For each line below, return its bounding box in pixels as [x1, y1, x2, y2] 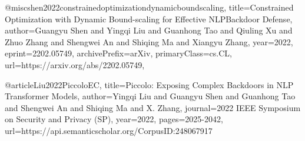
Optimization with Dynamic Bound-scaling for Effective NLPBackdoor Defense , [5, 12, 293, 25]
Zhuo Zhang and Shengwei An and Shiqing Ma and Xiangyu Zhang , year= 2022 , [5, 35, 293, 48]
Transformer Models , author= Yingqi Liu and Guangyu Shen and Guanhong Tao [5, 90, 296, 102]
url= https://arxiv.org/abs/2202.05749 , [5, 58, 145, 70]
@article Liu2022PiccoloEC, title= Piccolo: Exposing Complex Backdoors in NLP [5, 78, 294, 90]
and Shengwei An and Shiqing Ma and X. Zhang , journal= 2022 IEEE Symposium [5, 101, 301, 113]
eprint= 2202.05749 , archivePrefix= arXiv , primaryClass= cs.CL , [5, 47, 232, 59]
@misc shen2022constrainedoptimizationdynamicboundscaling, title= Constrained [5, 1, 294, 13]
